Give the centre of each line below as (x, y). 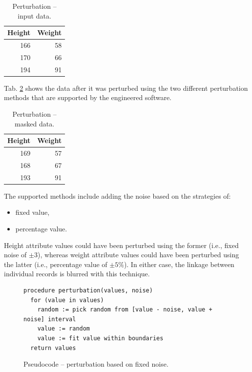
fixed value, (32, 212)
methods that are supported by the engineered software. (88, 97)
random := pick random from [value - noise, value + (125, 310)
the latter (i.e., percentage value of (56, 264)
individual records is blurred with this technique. (77, 274)
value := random (64, 329)
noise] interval (50, 319)
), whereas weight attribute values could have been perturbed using (138, 255)
